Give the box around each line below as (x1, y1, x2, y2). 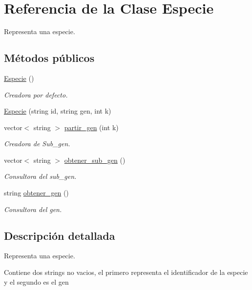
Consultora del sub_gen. (4, 171, 77, 181)
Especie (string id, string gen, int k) (4, 106, 111, 116)
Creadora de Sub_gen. (4, 138, 70, 149)
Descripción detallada (4, 228, 115, 243)
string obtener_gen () (4, 188, 69, 198)
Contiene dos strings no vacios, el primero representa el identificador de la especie (4, 267, 248, 277)
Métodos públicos (4, 50, 95, 65)
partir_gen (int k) (64, 122, 119, 132)
